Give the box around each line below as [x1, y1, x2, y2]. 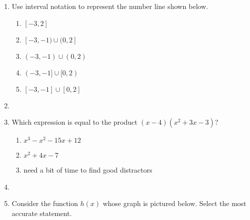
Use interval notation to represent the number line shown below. [11, 1, 208, 11]
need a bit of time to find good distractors [23, 165, 152, 175]
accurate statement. [11, 208, 72, 218]
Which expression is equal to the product [11, 117, 137, 127]
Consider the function [11, 198, 78, 209]
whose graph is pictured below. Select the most [103, 198, 247, 209]
